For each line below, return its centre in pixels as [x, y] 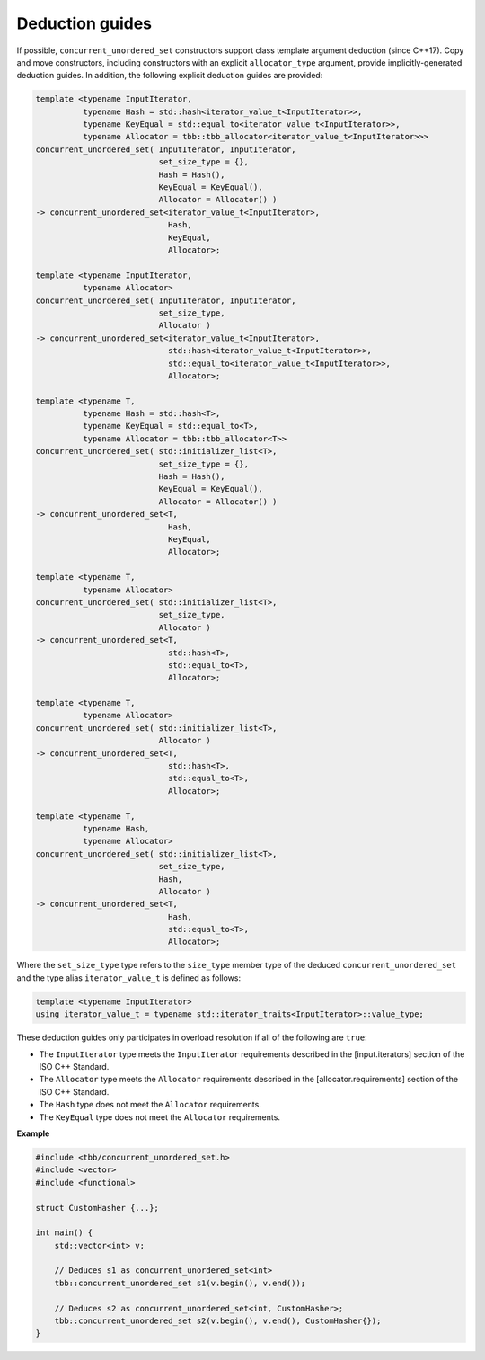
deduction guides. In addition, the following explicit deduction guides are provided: [170, 76]
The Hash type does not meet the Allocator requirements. [150, 1105]
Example [33, 1133]
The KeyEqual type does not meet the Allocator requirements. [159, 1117]
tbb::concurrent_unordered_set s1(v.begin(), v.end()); [180, 1283]
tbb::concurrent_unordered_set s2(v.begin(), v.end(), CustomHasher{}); [218, 1321]
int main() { [64, 1233]
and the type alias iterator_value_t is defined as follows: [129, 978]
